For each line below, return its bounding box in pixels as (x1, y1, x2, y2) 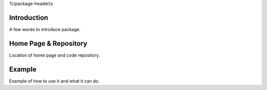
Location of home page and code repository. (9, 52, 100, 58)
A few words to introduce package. (9, 26, 81, 32)
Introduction (9, 13, 48, 22)
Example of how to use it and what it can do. (9, 78, 100, 84)
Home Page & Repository (9, 39, 88, 48)
